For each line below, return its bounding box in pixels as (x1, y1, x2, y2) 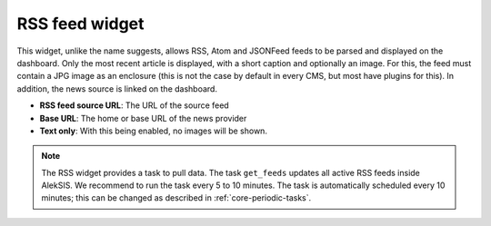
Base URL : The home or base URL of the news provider (39, 113, 247, 123)
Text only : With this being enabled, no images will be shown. (39, 125, 268, 136)
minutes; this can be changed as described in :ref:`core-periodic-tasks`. (41, 192, 312, 203)
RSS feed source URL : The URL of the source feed (39, 100, 229, 111)
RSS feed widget (16, 14, 145, 34)
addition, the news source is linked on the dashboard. (16, 83, 218, 94)
